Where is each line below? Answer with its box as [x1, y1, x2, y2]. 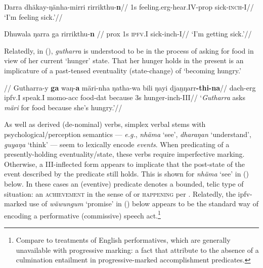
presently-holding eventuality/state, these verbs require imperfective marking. [4, 149, 245, 159]
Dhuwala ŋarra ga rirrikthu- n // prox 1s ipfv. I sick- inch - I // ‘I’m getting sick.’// [4, 28, 252, 39]
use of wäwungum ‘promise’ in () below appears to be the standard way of [29, 198, 258, 209]
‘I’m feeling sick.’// [4, 11, 63, 22]
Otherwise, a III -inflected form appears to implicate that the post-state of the [4, 158, 245, 169]
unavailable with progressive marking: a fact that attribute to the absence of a [16, 244, 259, 255]
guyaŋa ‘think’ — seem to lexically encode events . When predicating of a [4, 139, 230, 149]
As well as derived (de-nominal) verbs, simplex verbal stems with [4, 119, 206, 129]
